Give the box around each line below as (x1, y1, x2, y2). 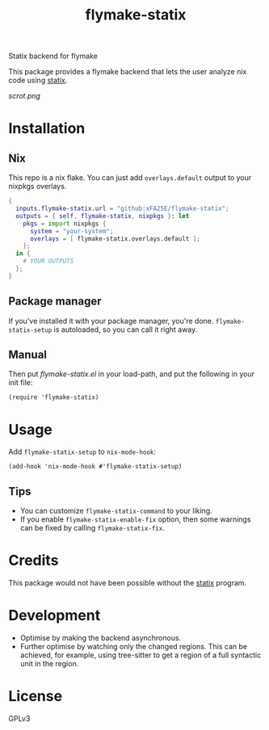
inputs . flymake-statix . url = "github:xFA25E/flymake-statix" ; (15, 204, 229, 213)
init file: (8, 378, 33, 388)
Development (8, 606, 101, 625)
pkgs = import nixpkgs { (23, 220, 107, 228)
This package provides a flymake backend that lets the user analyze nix (8, 67, 247, 77)
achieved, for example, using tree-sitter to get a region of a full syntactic (19, 650, 262, 660)
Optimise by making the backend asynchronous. (19, 633, 182, 643)
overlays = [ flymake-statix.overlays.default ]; (29, 234, 200, 243)
